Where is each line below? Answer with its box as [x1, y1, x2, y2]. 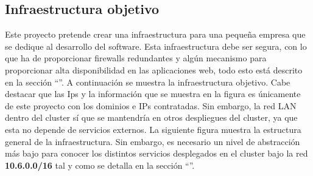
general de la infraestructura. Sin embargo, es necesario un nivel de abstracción [5, 135, 300, 147]
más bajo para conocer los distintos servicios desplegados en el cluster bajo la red [5, 147, 308, 160]
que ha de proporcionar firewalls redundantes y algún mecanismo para [5, 52, 267, 64]
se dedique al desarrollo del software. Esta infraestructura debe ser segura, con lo [5, 39, 307, 52]
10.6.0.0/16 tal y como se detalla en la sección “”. [5, 158, 195, 171]
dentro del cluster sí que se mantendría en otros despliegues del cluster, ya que [5, 111, 298, 124]
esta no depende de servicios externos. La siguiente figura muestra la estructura [5, 123, 301, 135]
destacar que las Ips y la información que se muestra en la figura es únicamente [5, 87, 301, 100]
